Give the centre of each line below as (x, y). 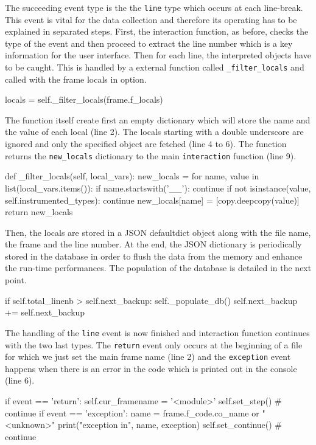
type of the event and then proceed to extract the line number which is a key (149, 43)
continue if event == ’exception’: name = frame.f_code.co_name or (132, 412)
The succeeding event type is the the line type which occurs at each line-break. (154, 7)
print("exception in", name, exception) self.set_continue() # (170, 425)
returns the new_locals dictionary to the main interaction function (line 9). (151, 155)
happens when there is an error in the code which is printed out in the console (151, 368)
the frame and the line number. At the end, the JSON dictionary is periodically (153, 244)
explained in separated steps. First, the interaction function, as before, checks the (157, 31)
